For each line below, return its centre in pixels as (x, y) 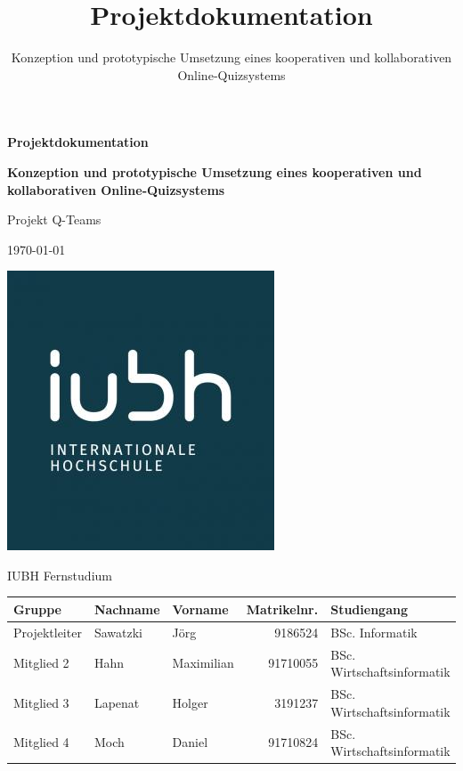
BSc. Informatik (374, 632)
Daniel (190, 742)
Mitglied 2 (41, 663)
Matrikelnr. (282, 609)
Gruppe (37, 609)
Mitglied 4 (41, 742)
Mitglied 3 (41, 702)
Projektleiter (48, 632)
